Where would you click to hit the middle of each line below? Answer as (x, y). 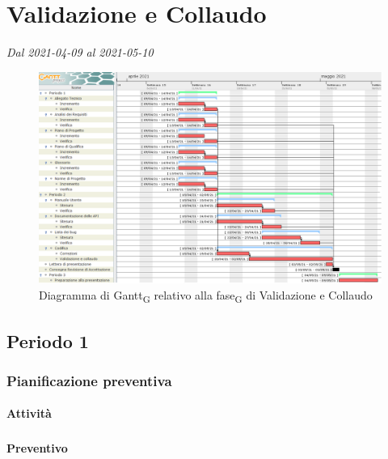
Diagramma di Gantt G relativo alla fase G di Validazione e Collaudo (206, 296)
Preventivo (37, 448)
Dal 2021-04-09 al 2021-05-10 (80, 52)
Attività (29, 413)
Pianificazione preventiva (89, 380)
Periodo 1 (48, 340)
